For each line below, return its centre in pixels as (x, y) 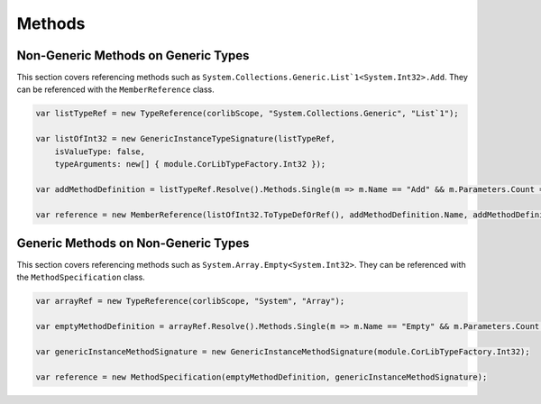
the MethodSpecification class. (81, 277)
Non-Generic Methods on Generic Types (133, 55)
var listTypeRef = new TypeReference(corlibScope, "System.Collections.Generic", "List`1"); (247, 114)
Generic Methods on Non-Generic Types (133, 243)
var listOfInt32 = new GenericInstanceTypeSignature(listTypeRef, (185, 139)
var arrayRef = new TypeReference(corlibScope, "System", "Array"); (190, 301)
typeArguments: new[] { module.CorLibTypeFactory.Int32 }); (190, 164)
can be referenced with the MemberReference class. (116, 89)
